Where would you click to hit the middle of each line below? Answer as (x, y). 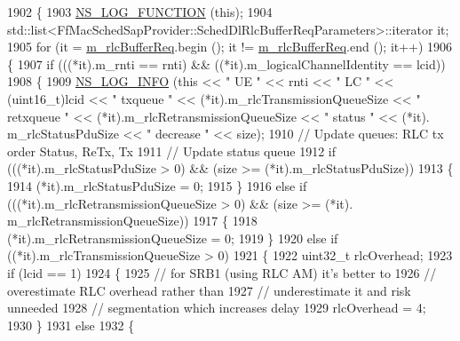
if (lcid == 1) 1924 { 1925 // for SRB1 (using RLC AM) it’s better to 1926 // (222, 272)
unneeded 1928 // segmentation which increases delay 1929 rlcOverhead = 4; (217, 308)
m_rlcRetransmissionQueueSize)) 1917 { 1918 (132, 221)
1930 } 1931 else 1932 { (71, 325)
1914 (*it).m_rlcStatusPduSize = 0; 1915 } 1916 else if (157, 185)
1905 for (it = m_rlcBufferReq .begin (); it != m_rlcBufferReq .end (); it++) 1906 (230, 47)
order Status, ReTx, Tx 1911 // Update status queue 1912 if (171, 151)
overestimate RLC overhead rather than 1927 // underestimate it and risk (209, 290)
